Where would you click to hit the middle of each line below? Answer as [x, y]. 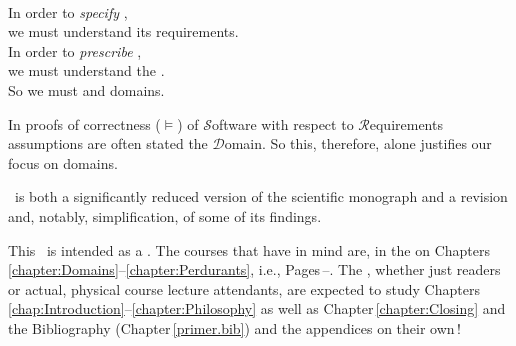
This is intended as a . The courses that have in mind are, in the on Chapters [249, 249]
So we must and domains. [86, 89]
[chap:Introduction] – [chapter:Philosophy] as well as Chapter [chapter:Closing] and [257, 308]
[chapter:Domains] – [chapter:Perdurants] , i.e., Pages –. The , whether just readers [254, 269]
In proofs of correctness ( [84, 123]
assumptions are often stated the [108, 143]
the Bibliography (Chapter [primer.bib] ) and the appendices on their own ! [234, 327]
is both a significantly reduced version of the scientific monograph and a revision [261, 196]
